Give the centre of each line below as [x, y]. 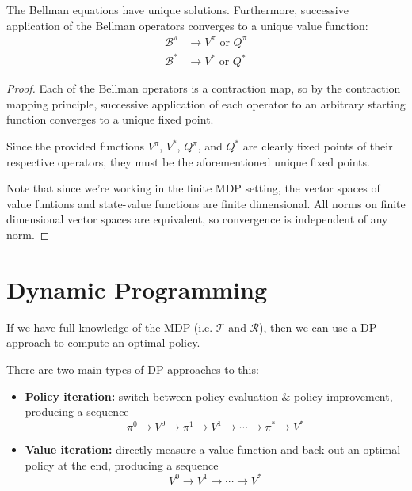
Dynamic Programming [137, 289]
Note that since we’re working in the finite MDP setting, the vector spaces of [193, 188]
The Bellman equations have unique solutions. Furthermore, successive [177, 10]
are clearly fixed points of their [318, 146]
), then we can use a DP [318, 327]
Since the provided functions [75, 146]
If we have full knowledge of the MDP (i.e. [110, 327]
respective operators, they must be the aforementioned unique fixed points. [188, 161]
